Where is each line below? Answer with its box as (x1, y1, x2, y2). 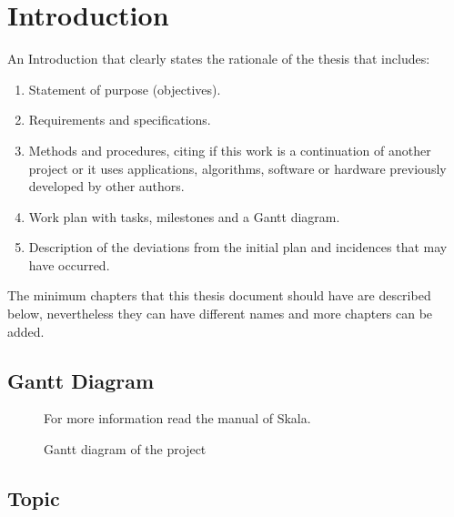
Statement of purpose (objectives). (28, 79, 221, 98)
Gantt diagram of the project (44, 440, 207, 459)
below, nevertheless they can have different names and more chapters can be (7, 304, 433, 323)
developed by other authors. (28, 177, 185, 196)
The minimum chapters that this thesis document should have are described (7, 286, 431, 305)
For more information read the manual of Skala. (44, 409, 311, 428)
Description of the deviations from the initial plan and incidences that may (28, 238, 448, 257)
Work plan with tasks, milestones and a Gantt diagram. (28, 207, 340, 226)
